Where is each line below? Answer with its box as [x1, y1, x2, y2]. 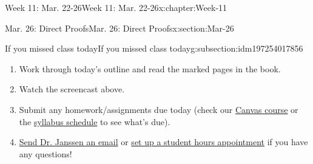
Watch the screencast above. [19, 83, 125, 95]
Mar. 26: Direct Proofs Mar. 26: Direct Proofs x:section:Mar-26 [5, 21, 234, 34]
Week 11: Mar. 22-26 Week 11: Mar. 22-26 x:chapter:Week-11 [5, 1, 227, 13]
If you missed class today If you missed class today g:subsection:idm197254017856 [5, 42, 303, 55]
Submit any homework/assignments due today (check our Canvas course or [19, 103, 298, 115]
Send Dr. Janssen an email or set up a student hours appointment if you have [19, 135, 308, 148]
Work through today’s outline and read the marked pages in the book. [19, 62, 281, 75]
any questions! [19, 147, 72, 160]
